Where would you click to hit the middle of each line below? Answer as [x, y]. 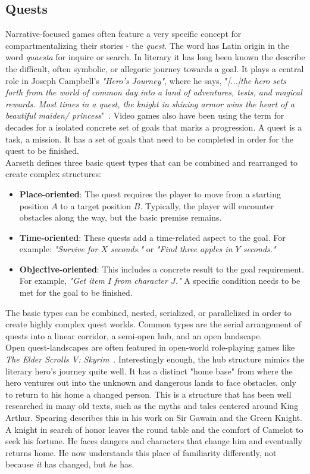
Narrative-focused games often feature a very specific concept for [123, 34]
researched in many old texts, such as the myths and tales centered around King [152, 406]
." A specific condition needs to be [238, 281]
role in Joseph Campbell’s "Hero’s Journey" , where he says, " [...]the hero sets [146, 80]
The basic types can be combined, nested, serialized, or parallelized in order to [148, 312]
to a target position [96, 205]
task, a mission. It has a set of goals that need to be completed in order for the [149, 139]
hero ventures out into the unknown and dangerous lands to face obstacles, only [151, 382]
